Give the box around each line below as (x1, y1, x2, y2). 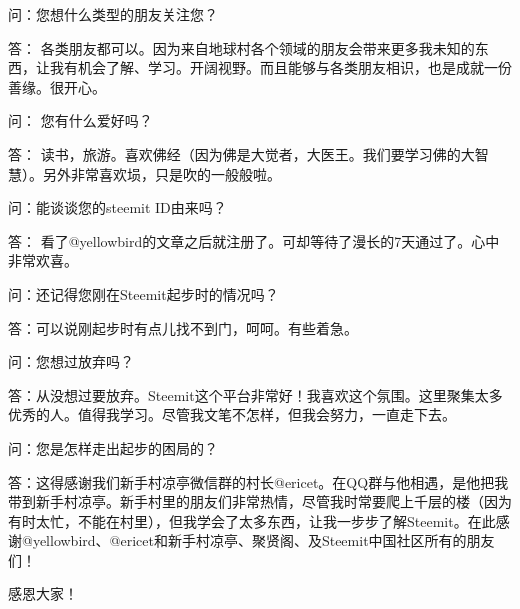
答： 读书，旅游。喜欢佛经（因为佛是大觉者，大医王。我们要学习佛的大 (8, 143, 475, 164)
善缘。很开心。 (8, 76, 106, 97)
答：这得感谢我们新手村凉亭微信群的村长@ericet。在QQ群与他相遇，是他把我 (8, 471, 509, 492)
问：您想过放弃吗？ (8, 351, 134, 372)
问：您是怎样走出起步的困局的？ (8, 437, 218, 458)
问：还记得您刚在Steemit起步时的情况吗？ (8, 283, 279, 304)
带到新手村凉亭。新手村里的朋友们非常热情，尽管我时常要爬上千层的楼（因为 (8, 491, 512, 512)
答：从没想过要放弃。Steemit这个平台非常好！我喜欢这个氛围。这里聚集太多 (8, 384, 503, 405)
